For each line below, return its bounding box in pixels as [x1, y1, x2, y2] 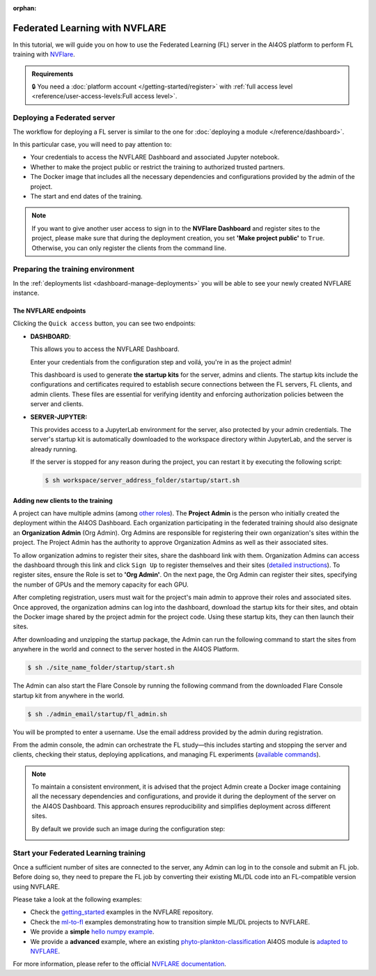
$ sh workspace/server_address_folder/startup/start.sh [45, 477, 240, 484]
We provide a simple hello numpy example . [30, 927, 155, 936]
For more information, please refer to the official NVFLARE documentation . [13, 960, 226, 968]
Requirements [31, 70, 74, 78]
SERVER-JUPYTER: [30, 412, 88, 421]
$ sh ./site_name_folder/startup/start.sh [27, 664, 175, 672]
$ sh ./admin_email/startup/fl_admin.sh [27, 710, 167, 718]
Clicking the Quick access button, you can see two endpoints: [13, 319, 196, 327]
